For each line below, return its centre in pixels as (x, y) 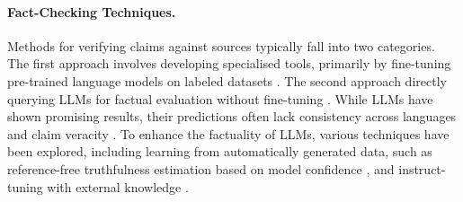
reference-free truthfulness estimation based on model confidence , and (201, 168)
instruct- (422, 168)
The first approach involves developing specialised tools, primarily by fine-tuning (229, 63)
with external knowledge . (118, 186)
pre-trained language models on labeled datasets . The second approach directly (227, 80)
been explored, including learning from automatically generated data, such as (220, 151)
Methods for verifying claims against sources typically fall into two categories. (221, 45)
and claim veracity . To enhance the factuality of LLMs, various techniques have (228, 133)
